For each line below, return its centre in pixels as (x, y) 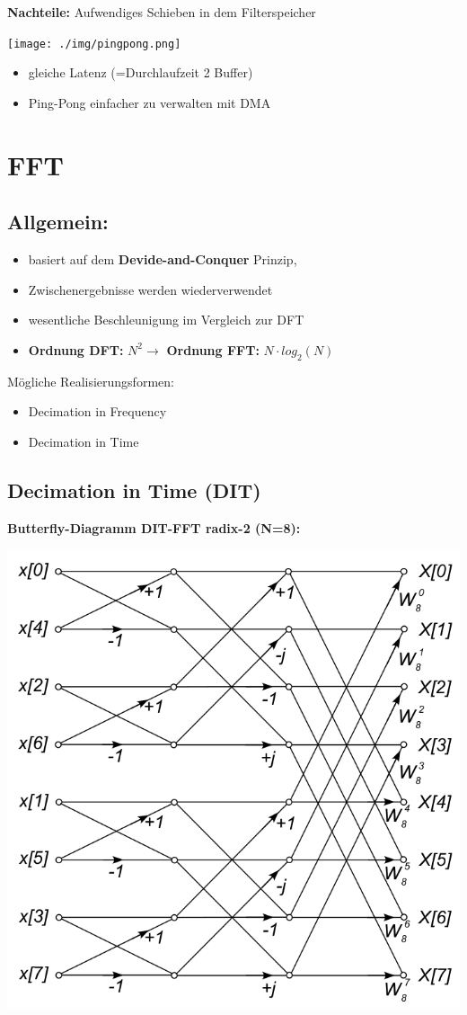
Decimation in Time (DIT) (134, 490)
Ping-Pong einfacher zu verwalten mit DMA (150, 102)
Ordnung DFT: (76, 349)
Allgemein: (58, 222)
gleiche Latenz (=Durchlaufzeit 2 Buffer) (141, 72)
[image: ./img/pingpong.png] (94, 44)
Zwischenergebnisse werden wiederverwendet (150, 289)
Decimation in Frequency (97, 411)
